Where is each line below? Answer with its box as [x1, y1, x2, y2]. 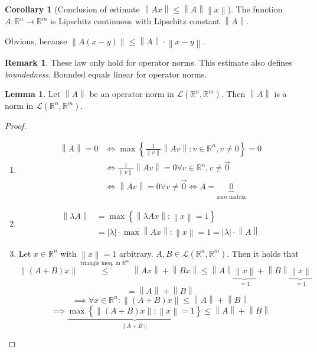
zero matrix [217, 193, 246, 200]
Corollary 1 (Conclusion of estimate [5, 3, 140, 15]
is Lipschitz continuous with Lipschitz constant [50, 15, 220, 27]
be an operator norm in [89, 88, 174, 100]
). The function [227, 3, 283, 15]
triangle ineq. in [80, 260, 120, 267]
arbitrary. [119, 247, 153, 259]
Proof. [5, 120, 27, 132]
